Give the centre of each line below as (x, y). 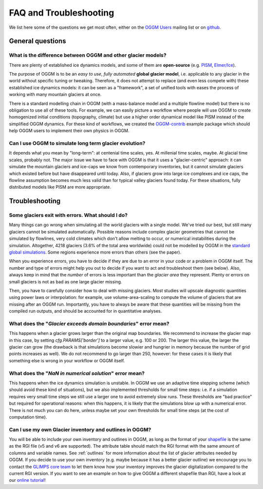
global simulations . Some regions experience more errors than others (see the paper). (95, 252)
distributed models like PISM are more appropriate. (60, 187)
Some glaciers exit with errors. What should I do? (68, 215)
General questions (38, 41)
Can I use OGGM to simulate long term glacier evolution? (77, 143)
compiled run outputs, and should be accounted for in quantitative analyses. (85, 311)
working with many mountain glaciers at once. (55, 95)
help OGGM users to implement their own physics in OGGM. (69, 131)
